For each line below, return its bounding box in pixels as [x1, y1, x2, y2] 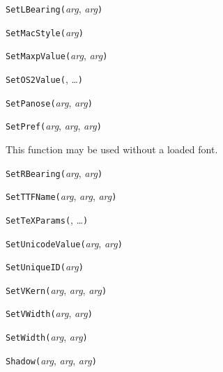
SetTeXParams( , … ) [6, 212, 89, 226]
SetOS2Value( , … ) [6, 71, 84, 86]
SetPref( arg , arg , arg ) [6, 118, 102, 133]
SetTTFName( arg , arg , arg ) [6, 189, 117, 203]
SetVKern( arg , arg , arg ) [6, 282, 107, 297]
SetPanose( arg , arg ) [6, 95, 93, 109]
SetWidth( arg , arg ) [6, 330, 88, 344]
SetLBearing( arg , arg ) [6, 1, 103, 15]
